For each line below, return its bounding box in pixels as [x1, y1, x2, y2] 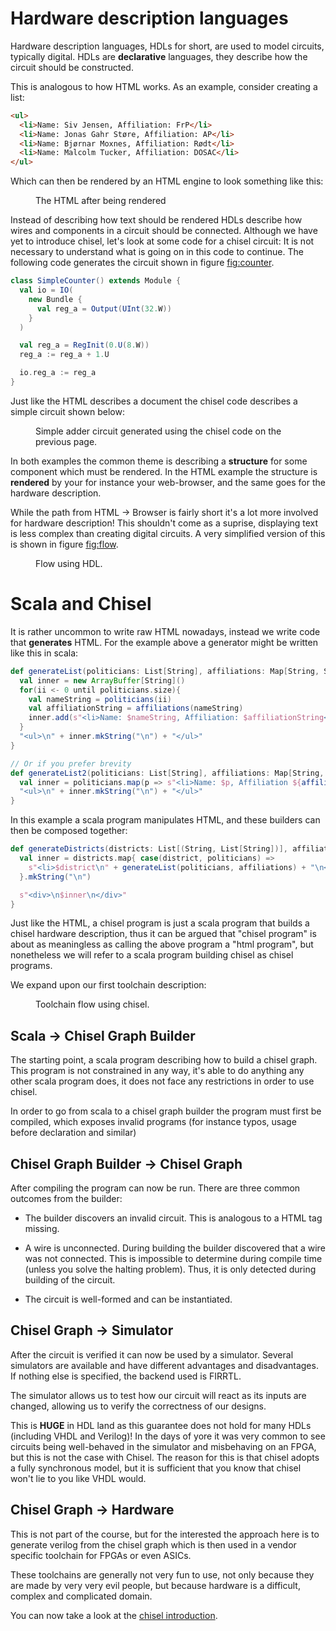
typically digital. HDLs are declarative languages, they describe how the [10, 50, 308, 62]
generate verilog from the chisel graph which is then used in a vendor [10, 1538, 297, 1551]
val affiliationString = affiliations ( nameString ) [28, 703, 244, 714]
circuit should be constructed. [10, 61, 134, 73]
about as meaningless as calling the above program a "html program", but [10, 938, 314, 951]
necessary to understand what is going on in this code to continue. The [10, 246, 304, 258]
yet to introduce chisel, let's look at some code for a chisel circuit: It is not [10, 235, 315, 247]
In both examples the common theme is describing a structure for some [10, 455, 308, 467]
